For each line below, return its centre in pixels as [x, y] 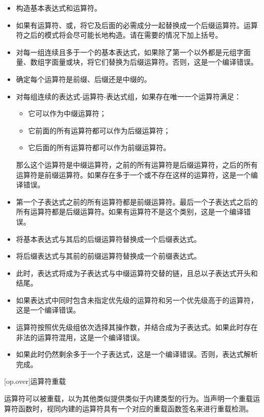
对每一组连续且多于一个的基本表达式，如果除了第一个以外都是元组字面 [133, 52]
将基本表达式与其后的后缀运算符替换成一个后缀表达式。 [108, 239]
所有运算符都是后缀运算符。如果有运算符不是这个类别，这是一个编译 [130, 212]
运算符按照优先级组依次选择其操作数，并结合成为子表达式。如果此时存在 [137, 327]
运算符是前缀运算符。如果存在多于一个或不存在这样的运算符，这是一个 [133, 174]
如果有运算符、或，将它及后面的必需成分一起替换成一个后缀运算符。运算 [137, 25]
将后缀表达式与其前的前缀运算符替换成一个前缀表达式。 [108, 256]
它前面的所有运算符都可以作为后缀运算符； [99, 130]
